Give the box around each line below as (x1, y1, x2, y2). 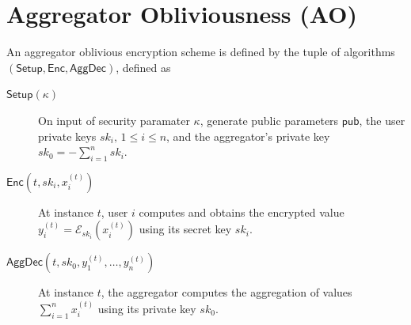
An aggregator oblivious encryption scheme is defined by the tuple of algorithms (6, 43, 395, 60)
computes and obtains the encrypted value (139, 203, 344, 220)
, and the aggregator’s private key (166, 127, 330, 144)
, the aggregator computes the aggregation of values (101, 284, 352, 300)
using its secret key (139, 221, 232, 237)
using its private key (97, 300, 196, 316)
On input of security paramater (38, 111, 190, 128)
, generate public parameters (200, 111, 339, 128)
